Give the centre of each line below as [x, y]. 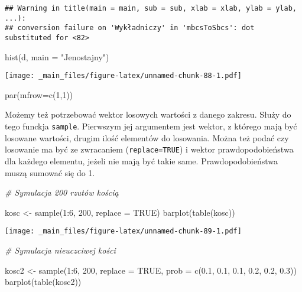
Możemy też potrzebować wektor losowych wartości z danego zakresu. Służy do [148, 114]
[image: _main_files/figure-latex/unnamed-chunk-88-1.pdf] [123, 76]
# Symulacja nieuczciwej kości [60, 250]
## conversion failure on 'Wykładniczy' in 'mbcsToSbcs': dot [130, 28]
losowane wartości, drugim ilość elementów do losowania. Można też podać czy [147, 137]
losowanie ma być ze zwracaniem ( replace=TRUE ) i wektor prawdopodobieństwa [149, 149]
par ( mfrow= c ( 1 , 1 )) [39, 94]
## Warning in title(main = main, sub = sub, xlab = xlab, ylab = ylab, [151, 8]
